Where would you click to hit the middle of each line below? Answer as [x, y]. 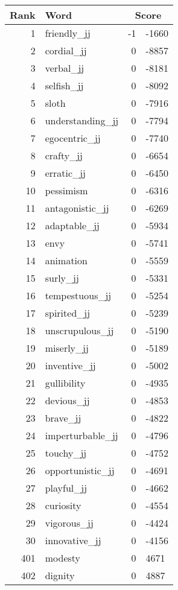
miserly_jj [67, 348]
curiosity [63, 505]
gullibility [65, 383]
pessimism [66, 190]
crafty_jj [64, 155]
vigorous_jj [69, 523]
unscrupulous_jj [79, 330]
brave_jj [63, 418]
